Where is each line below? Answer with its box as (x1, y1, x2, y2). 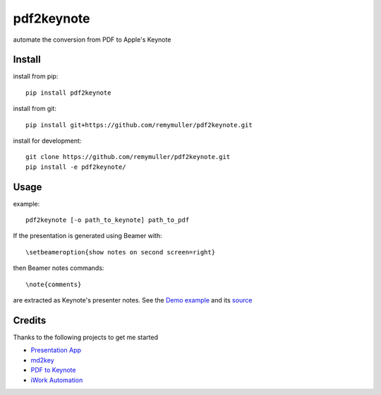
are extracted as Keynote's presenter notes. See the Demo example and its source (13, 296, 253, 305)
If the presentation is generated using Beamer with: (13, 232, 162, 240)
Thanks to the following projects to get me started (13, 333, 159, 341)
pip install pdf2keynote (25, 88, 111, 97)
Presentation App (30, 346, 81, 355)
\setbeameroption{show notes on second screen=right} (25, 248, 215, 256)
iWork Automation (30, 375, 83, 384)
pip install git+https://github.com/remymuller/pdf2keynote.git (25, 121, 253, 129)
